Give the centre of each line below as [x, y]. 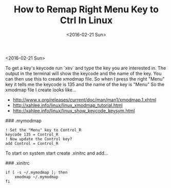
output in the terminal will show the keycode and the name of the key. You [83, 73]
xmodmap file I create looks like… [41, 90]
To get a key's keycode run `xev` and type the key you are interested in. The [86, 68]
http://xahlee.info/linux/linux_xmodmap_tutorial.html [68, 105]
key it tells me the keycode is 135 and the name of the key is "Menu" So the [85, 84]
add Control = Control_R [32, 143]
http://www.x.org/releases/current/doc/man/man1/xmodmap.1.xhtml [84, 100]
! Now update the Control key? [39, 139]
